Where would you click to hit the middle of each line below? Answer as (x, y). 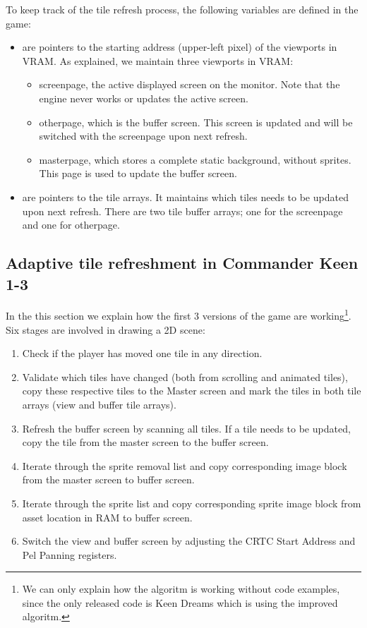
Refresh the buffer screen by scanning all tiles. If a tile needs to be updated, (186, 428)
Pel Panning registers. (70, 554)
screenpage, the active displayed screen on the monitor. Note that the (189, 84)
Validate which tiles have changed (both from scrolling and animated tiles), (185, 376)
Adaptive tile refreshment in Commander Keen (182, 263)
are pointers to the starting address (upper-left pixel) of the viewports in (180, 47)
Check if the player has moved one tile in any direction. (142, 353)
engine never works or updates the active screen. (144, 98)
